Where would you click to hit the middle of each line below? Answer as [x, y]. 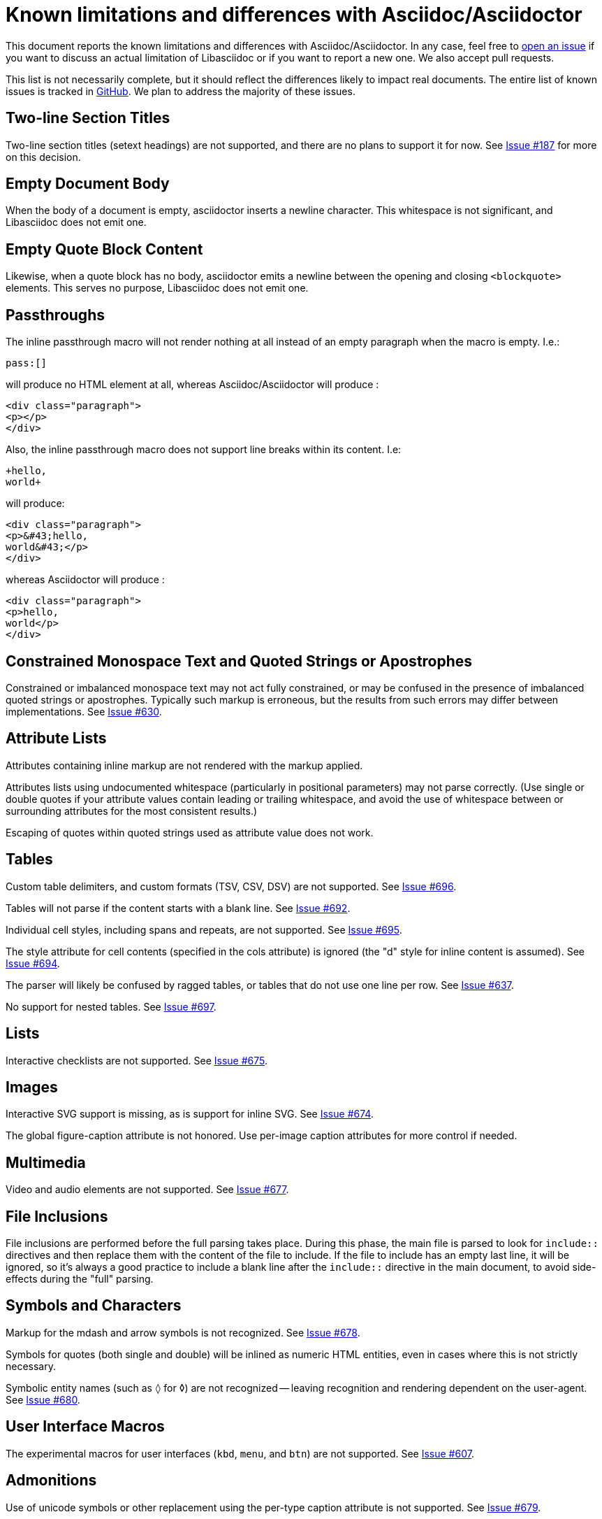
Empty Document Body [88, 184]
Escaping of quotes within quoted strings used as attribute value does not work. [190, 832]
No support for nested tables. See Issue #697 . [111, 1006]
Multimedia [46, 1162]
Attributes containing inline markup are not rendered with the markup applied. [184, 765]
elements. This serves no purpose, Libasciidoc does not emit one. [157, 288]
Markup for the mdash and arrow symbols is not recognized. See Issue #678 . [183, 1332]
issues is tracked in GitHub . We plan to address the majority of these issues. [181, 91]
